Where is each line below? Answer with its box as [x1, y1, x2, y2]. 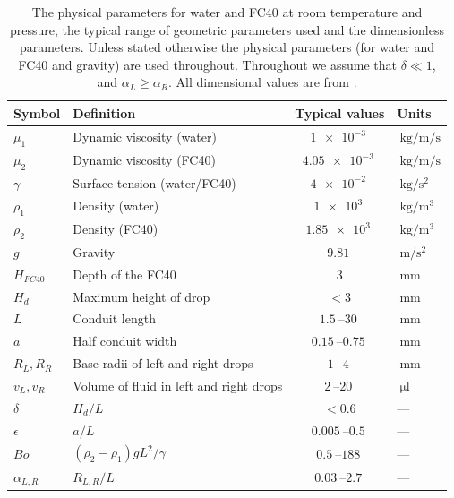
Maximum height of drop [73, 287, 210, 305]
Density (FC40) [73, 219, 158, 238]
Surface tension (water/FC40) [73, 173, 236, 192]
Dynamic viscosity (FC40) [73, 150, 216, 169]
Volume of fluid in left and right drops [73, 375, 283, 394]
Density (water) [73, 196, 159, 215]
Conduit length [73, 309, 156, 328]
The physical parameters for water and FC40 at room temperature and [31, 3, 423, 21]
